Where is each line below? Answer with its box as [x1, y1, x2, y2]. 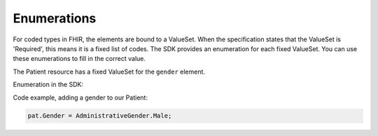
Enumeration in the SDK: [13, 81, 84, 89]
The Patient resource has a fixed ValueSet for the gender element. [13, 67, 206, 76]
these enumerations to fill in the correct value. [13, 55, 146, 63]
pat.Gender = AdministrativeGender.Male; [27, 112, 172, 120]
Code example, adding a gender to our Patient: [13, 93, 148, 102]
